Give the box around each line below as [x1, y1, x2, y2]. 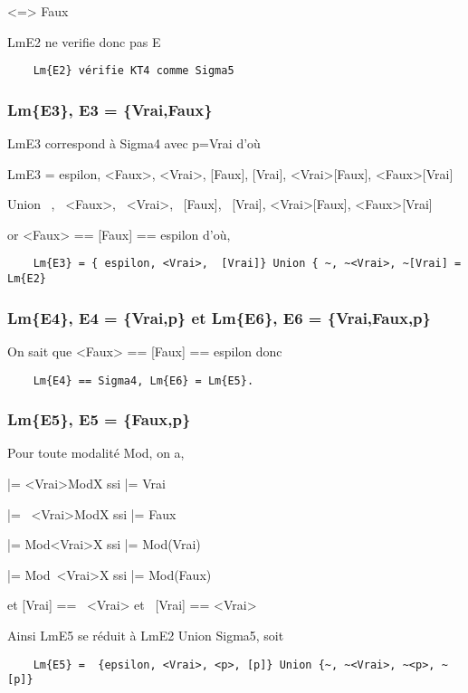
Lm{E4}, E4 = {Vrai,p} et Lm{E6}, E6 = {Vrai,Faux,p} [7, 306, 431, 328]
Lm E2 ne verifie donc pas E [7, 32, 161, 51]
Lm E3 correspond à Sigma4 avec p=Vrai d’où [7, 134, 261, 153]
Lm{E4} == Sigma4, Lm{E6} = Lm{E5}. [33, 374, 254, 387]
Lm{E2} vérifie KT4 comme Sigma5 [33, 64, 234, 78]
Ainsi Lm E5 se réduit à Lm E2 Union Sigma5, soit [7, 626, 284, 644]
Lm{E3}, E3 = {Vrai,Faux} [7, 98, 213, 120]
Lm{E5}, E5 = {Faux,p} [7, 408, 191, 431]
